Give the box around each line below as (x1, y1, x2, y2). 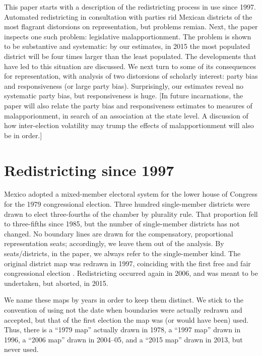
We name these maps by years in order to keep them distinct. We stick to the (4, 294, 243, 305)
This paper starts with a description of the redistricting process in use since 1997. (4, 2, 256, 12)
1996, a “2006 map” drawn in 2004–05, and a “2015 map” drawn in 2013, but (4, 334, 243, 344)
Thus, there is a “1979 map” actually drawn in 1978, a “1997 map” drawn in (4, 324, 241, 335)
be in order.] (4, 130, 42, 140)
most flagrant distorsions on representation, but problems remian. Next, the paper (4, 21, 258, 32)
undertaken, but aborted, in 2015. (4, 277, 108, 288)
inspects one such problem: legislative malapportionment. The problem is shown (4, 31, 251, 41)
